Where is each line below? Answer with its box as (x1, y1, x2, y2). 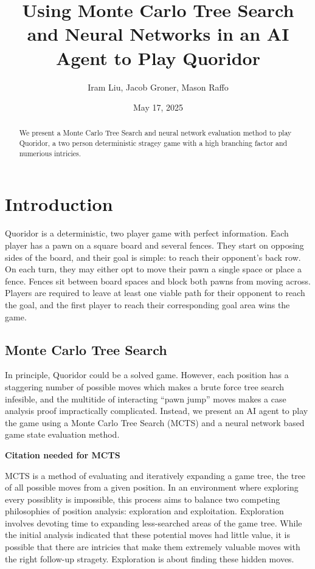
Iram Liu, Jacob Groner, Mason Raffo (88, 80, 229, 93)
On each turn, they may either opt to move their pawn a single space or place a (5, 263, 302, 275)
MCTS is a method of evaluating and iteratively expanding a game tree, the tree (5, 469, 306, 481)
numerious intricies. (19, 148, 81, 158)
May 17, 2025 (133, 101, 184, 114)
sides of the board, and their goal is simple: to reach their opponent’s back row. (5, 250, 301, 263)
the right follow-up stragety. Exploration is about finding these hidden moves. (5, 552, 294, 565)
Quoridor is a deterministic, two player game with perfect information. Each (5, 227, 289, 240)
